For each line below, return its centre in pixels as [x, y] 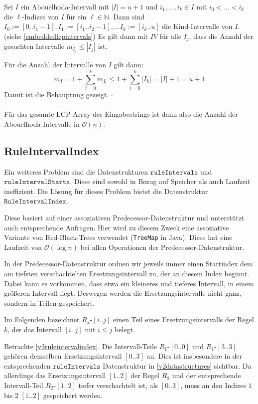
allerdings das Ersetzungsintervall [55, 375]
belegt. [125, 329]
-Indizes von [40, 16]
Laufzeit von [23, 247]
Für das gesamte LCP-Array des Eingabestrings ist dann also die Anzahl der [121, 114]
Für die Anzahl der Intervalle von [55, 65]
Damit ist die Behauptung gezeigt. [57, 95]
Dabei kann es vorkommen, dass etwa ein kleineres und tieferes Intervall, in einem [129, 283]
